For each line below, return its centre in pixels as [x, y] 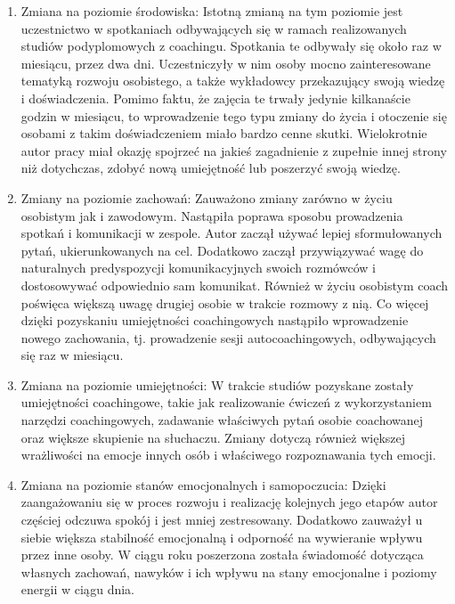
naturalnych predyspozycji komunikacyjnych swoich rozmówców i [198, 268]
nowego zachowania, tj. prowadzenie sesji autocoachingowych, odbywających [228, 337]
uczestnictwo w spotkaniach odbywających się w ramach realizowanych [214, 28]
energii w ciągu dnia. [78, 589]
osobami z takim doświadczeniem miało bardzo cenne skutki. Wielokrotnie [224, 133]
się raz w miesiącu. [72, 355]
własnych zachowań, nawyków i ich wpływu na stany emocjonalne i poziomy [229, 571]
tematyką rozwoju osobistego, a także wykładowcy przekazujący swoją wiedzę [233, 81]
